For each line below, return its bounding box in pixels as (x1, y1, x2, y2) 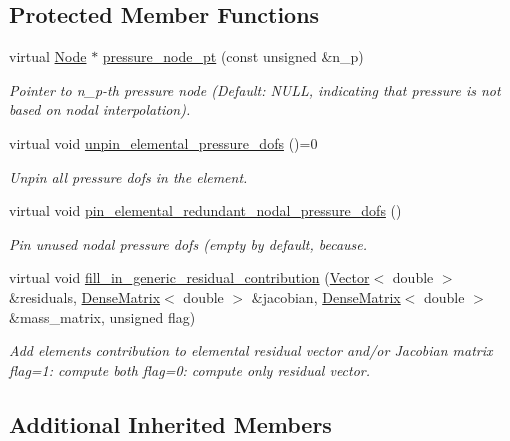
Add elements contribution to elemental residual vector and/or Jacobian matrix (9, 340, 493, 361)
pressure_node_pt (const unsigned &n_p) (102, 46, 364, 67)
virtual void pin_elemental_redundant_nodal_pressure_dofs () (9, 200, 402, 221)
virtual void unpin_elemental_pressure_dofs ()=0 (9, 132, 318, 153)
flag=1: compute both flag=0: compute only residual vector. (9, 359, 371, 380)
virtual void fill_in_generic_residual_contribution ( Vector (9, 267, 370, 288)
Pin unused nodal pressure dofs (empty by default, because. (9, 233, 368, 254)
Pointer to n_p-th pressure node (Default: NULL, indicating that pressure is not (9, 79, 501, 100)
